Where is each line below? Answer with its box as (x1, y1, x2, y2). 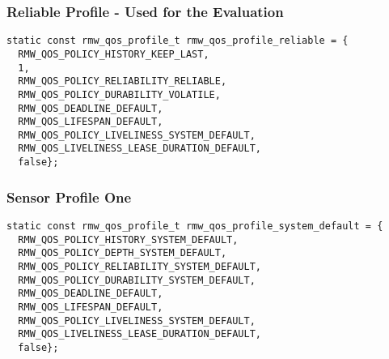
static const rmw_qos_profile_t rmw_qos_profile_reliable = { (6, 35, 349, 47)
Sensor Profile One (6, 186, 132, 207)
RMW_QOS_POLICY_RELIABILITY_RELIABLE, (18, 75, 227, 88)
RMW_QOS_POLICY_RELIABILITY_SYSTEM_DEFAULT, (18, 260, 261, 272)
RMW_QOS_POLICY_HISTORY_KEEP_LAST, (18, 48, 209, 60)
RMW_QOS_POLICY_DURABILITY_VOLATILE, (18, 88, 221, 100)
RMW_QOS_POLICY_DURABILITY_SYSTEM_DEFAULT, (18, 274, 256, 286)
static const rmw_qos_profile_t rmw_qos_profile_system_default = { (6, 220, 383, 232)
